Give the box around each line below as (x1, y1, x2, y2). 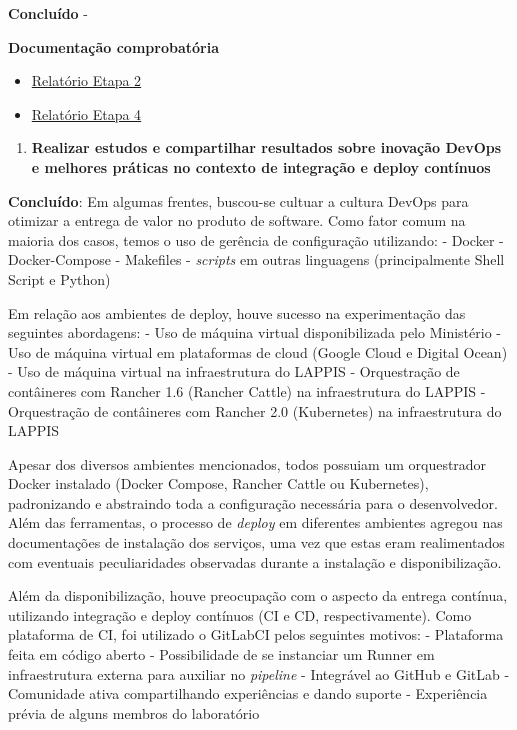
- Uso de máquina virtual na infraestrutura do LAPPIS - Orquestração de (8, 361, 460, 382)
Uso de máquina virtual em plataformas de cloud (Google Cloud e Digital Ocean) (8, 341, 508, 362)
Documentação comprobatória (8, 36, 219, 57)
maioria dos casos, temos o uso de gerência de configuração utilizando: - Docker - (8, 229, 504, 250)
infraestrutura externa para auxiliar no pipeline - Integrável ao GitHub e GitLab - (8, 663, 510, 684)
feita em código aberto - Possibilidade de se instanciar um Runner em (8, 644, 435, 665)
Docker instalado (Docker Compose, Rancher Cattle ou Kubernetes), (8, 473, 429, 494)
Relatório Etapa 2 (31, 70, 142, 91)
